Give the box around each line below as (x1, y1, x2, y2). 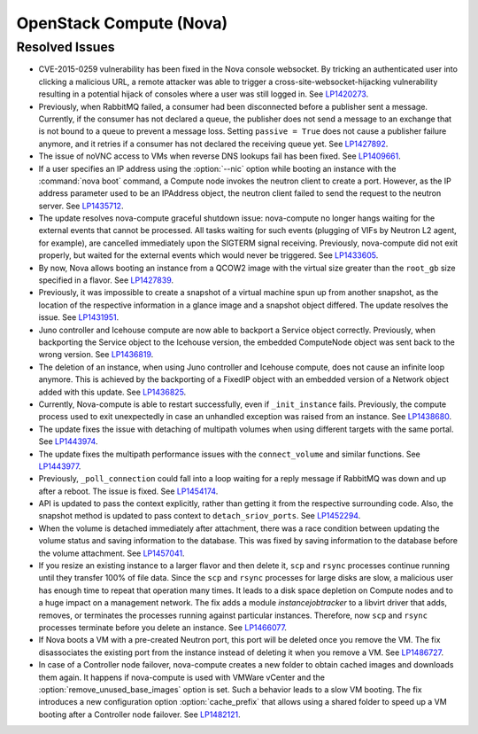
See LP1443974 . (38, 436, 98, 447)
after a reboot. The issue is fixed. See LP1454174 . (38, 486, 219, 496)
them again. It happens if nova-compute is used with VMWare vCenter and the (38, 672, 325, 683)
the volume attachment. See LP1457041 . (38, 548, 185, 558)
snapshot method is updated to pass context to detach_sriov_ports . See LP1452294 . (38, 511, 361, 521)
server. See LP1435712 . (38, 200, 124, 211)
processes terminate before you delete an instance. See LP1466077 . (38, 621, 288, 633)
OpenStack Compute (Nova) (16, 13, 228, 33)
